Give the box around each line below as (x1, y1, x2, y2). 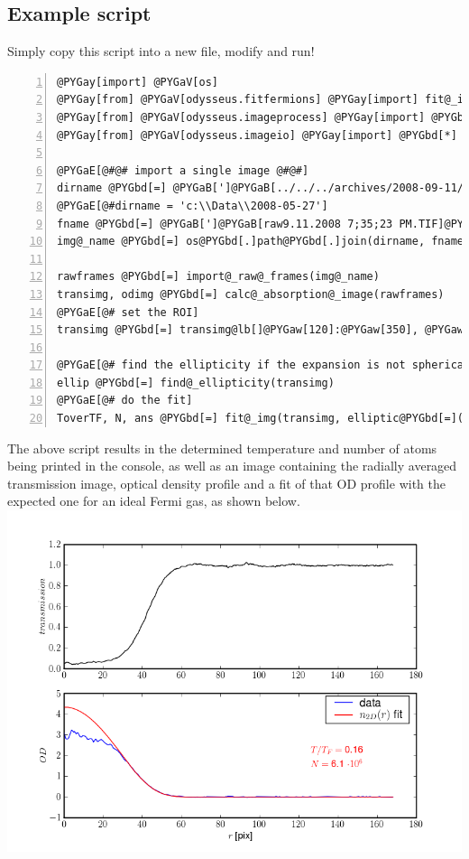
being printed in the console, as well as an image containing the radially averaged (7, 456, 457, 475)
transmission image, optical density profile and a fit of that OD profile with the (7, 473, 446, 492)
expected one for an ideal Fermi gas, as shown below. (7, 491, 300, 510)
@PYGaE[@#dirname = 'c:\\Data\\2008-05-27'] (57, 199, 328, 212)
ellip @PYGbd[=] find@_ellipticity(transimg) (57, 376, 335, 389)
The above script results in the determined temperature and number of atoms (7, 438, 437, 457)
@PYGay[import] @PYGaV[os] (57, 75, 218, 89)
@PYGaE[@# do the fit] (57, 394, 193, 407)
